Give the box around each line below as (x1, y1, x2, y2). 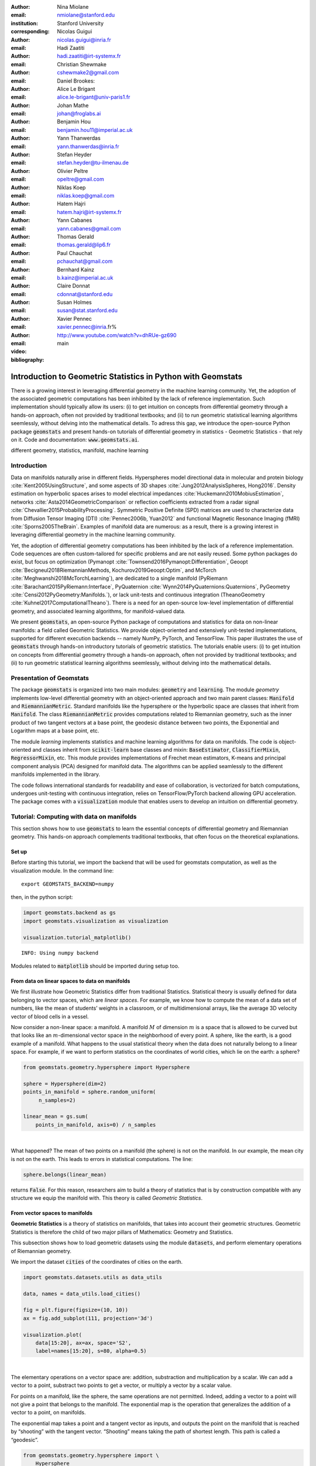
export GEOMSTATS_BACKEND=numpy (21, 881, 114, 888)
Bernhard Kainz (57, 266, 95, 273)
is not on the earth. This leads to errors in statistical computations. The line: (11, 1155, 193, 1162)
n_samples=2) (38, 1097, 76, 1104)
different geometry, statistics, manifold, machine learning (11, 447, 149, 454)
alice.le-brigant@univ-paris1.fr (57, 94, 130, 101)
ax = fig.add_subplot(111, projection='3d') (23, 1315, 153, 1322)
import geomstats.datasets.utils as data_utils (23, 1274, 162, 1281)
